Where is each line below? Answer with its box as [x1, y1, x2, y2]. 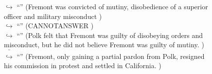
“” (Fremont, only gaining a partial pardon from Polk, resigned [17, 51, 205, 61]
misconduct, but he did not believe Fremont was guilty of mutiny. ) [4, 39, 204, 50]
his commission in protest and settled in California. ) [4, 60, 161, 71]
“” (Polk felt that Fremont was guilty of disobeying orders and [17, 30, 203, 40]
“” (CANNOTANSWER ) [17, 20, 94, 31]
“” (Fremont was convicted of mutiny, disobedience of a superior [17, 1, 208, 11]
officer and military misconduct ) [4, 11, 102, 21]
